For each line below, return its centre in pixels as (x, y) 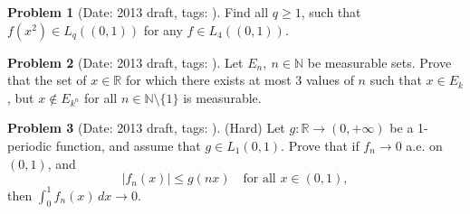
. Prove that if (320, 145)
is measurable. (222, 97)
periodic (30, 145)
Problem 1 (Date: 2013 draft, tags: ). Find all (138, 12)
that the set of (47, 80)
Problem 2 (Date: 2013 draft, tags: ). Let (125, 62)
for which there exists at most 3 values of (240, 80)
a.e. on (424, 145)
